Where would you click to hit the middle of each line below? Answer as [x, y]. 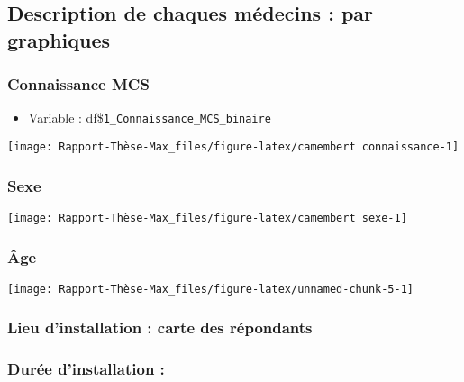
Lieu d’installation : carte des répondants [160, 327]
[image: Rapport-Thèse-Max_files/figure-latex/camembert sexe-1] [207, 218]
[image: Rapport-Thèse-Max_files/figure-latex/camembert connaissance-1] [233, 147]
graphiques [59, 39]
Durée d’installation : [86, 369]
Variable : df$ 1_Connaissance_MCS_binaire [150, 118]
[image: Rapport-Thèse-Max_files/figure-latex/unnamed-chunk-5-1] [211, 289]
